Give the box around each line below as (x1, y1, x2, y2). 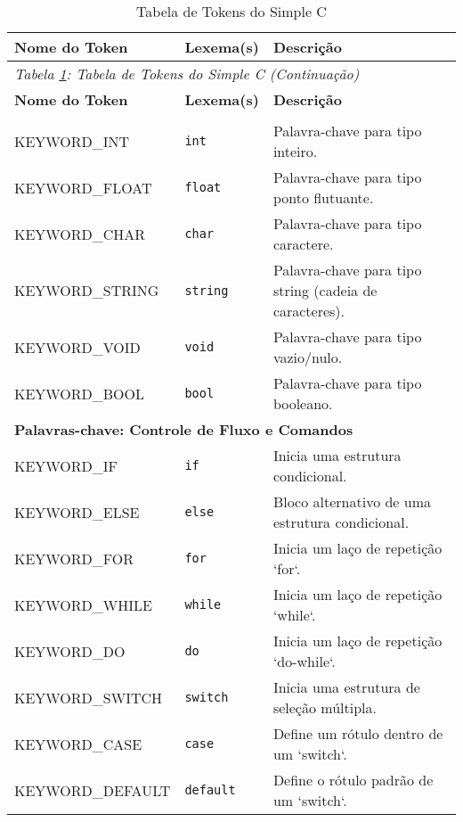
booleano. (272, 393, 333, 414)
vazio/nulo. (272, 347, 343, 367)
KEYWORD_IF (14, 455, 118, 476)
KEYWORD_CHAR (14, 223, 146, 244)
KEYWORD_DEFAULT (14, 779, 171, 801)
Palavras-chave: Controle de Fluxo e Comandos (14, 419, 353, 440)
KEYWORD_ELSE (14, 501, 140, 522)
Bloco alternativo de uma (272, 491, 432, 512)
